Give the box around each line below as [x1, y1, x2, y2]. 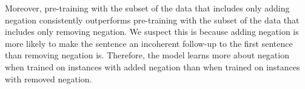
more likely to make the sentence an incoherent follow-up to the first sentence [5, 37, 293, 49]
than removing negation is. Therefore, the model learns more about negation [5, 49, 289, 61]
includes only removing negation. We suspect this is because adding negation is [5, 25, 299, 38]
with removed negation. [5, 72, 92, 85]
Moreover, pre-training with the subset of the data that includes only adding [5, 2, 290, 14]
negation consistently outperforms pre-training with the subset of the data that [5, 13, 300, 26]
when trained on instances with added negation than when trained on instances [5, 60, 300, 73]
